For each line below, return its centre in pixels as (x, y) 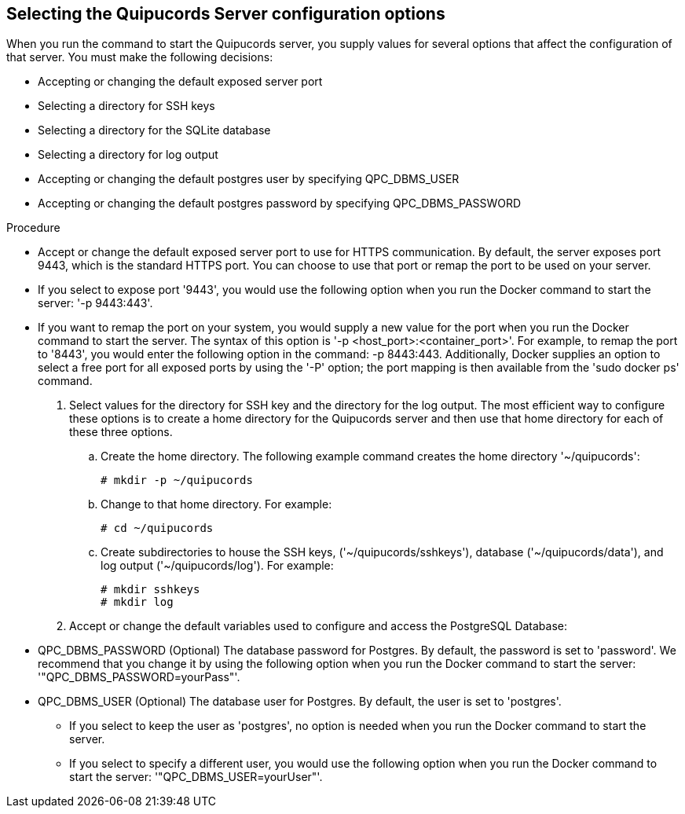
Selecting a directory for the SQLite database (154, 130)
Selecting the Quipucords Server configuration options (226, 14)
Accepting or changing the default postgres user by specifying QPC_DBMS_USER (249, 179)
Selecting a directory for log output (128, 155)
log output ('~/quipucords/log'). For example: (217, 566)
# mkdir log (137, 602)
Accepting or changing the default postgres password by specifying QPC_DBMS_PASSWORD (280, 203)
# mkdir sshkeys (150, 590)
